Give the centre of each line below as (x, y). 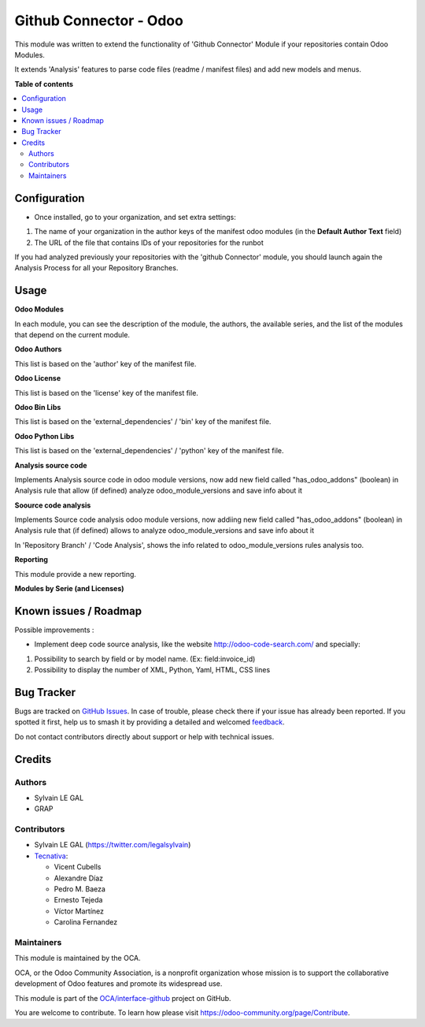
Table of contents (44, 84)
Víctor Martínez (79, 911)
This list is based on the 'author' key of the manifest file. (105, 363)
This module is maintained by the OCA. (78, 958)
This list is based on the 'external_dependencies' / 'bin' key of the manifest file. (143, 422)
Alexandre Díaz (79, 878)
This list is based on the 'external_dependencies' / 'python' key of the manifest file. (149, 451)
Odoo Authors (38, 349)
